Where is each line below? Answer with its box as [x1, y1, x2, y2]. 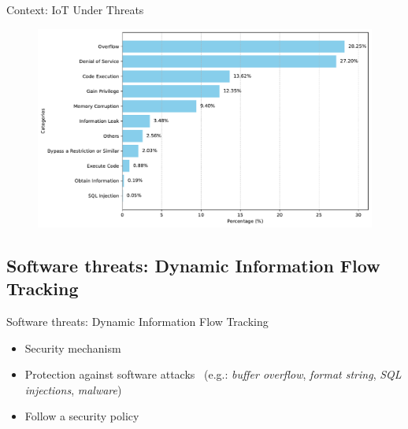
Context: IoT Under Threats [6, 2, 144, 17]
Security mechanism [24, 339, 121, 356]
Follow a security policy [24, 408, 139, 424]
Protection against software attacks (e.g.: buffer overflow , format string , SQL [24, 366, 402, 383]
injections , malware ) [24, 381, 122, 398]
